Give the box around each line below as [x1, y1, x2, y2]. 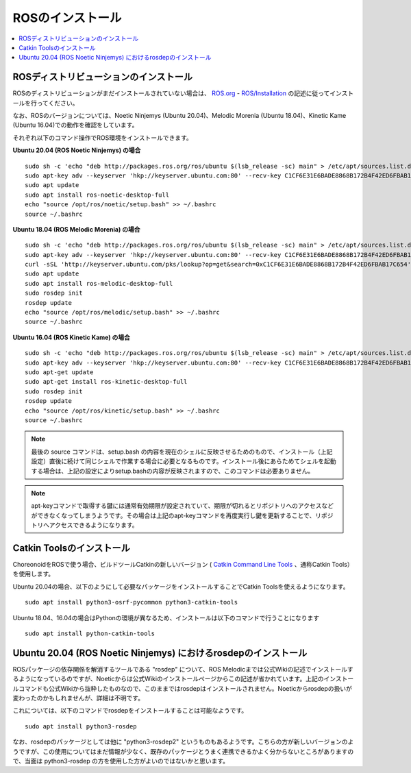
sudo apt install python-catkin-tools [25, 629, 155, 637]
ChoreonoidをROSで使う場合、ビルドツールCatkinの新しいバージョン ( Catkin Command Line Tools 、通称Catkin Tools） [12, 560, 353, 568]
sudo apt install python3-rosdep [25, 722, 137, 730]
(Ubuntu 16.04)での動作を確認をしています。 [12, 121, 138, 130]
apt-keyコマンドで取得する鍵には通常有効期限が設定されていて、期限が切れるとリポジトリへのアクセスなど [31, 502, 334, 510]
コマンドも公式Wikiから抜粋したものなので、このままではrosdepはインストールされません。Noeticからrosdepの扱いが [18, 684, 353, 692]
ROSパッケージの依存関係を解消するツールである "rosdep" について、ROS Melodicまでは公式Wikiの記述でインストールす [12, 665, 353, 673]
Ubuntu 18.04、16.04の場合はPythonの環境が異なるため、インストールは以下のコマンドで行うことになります [12, 613, 320, 622]
